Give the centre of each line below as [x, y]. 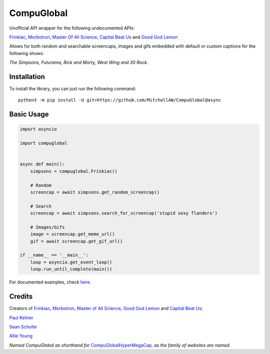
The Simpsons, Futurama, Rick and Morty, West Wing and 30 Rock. [79, 62]
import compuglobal [43, 143]
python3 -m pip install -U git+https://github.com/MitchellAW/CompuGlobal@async [120, 100]
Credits [21, 297]
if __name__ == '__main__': [54, 255]
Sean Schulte [23, 326]
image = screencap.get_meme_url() [72, 234]
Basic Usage [29, 114]
